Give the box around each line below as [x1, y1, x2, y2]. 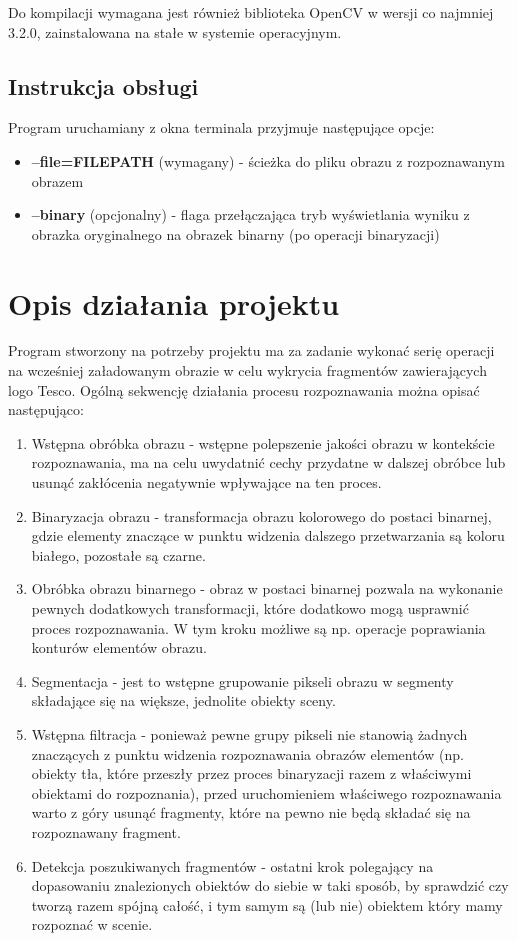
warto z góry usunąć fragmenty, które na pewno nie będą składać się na [31, 802, 471, 823]
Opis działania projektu [8, 282, 340, 323]
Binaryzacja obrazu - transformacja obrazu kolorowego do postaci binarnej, [31, 505, 492, 526]
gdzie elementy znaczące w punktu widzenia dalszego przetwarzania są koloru [31, 525, 505, 546]
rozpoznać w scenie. [31, 914, 153, 935]
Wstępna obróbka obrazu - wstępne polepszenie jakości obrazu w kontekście [31, 432, 495, 453]
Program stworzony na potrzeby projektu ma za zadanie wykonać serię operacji [8, 340, 495, 361]
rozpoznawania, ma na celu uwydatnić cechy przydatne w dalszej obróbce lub [31, 452, 506, 473]
